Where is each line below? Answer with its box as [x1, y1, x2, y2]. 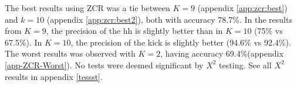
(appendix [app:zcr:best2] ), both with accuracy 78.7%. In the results [46, 13, 292, 25]
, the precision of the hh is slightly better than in [46, 25, 223, 37]
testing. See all [219, 58, 272, 71]
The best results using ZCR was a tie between [5, 2, 170, 13]
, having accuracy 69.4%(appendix [160, 47, 283, 60]
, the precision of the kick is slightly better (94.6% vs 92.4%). [70, 36, 291, 48]
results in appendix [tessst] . [5, 70, 103, 82]
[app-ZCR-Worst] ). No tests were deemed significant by [5, 58, 204, 71]
